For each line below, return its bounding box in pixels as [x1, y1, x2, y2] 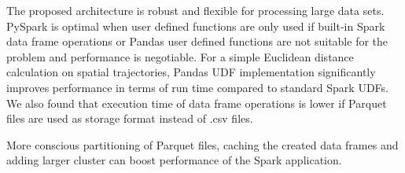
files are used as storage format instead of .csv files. [6, 110, 253, 127]
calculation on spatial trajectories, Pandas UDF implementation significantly [6, 64, 376, 80]
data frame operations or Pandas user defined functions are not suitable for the [6, 33, 388, 50]
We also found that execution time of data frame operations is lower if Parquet [6, 94, 387, 111]
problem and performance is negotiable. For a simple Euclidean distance [6, 48, 354, 64]
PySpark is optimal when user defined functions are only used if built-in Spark [6, 17, 385, 34]
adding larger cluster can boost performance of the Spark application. [6, 152, 342, 168]
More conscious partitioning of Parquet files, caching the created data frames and [6, 136, 399, 153]
